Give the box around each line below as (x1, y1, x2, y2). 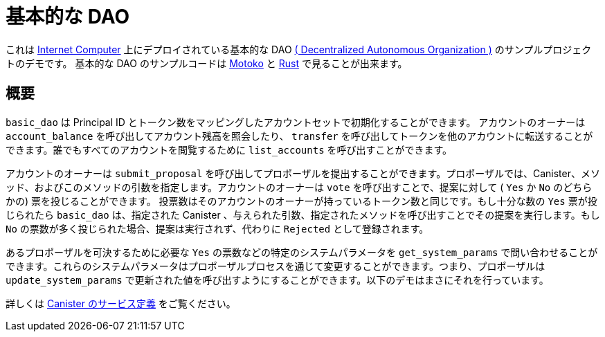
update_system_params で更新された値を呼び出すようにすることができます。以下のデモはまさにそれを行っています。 (6, 273, 549, 286)
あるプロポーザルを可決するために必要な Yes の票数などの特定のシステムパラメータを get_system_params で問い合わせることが (6, 246, 598, 258)
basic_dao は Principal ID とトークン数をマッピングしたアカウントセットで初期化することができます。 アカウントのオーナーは (6, 116, 586, 128)
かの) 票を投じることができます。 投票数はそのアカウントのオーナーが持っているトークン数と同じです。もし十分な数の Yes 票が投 (6, 194, 597, 207)
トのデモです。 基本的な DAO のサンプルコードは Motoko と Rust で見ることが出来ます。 (6, 57, 408, 69)
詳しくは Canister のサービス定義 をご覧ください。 (6, 297, 236, 309)
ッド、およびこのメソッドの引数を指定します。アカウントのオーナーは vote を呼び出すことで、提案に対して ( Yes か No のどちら (6, 181, 593, 193)
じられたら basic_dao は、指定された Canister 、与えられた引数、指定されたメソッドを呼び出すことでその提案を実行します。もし (6, 208, 600, 221)
